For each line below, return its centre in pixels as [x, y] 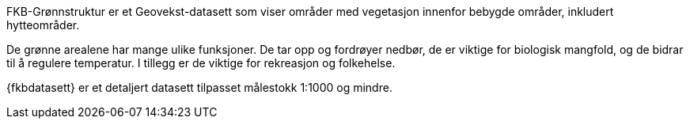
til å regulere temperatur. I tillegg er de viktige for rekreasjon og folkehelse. [201, 63]
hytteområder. [43, 25]
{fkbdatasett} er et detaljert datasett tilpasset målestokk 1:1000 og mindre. [199, 87]
